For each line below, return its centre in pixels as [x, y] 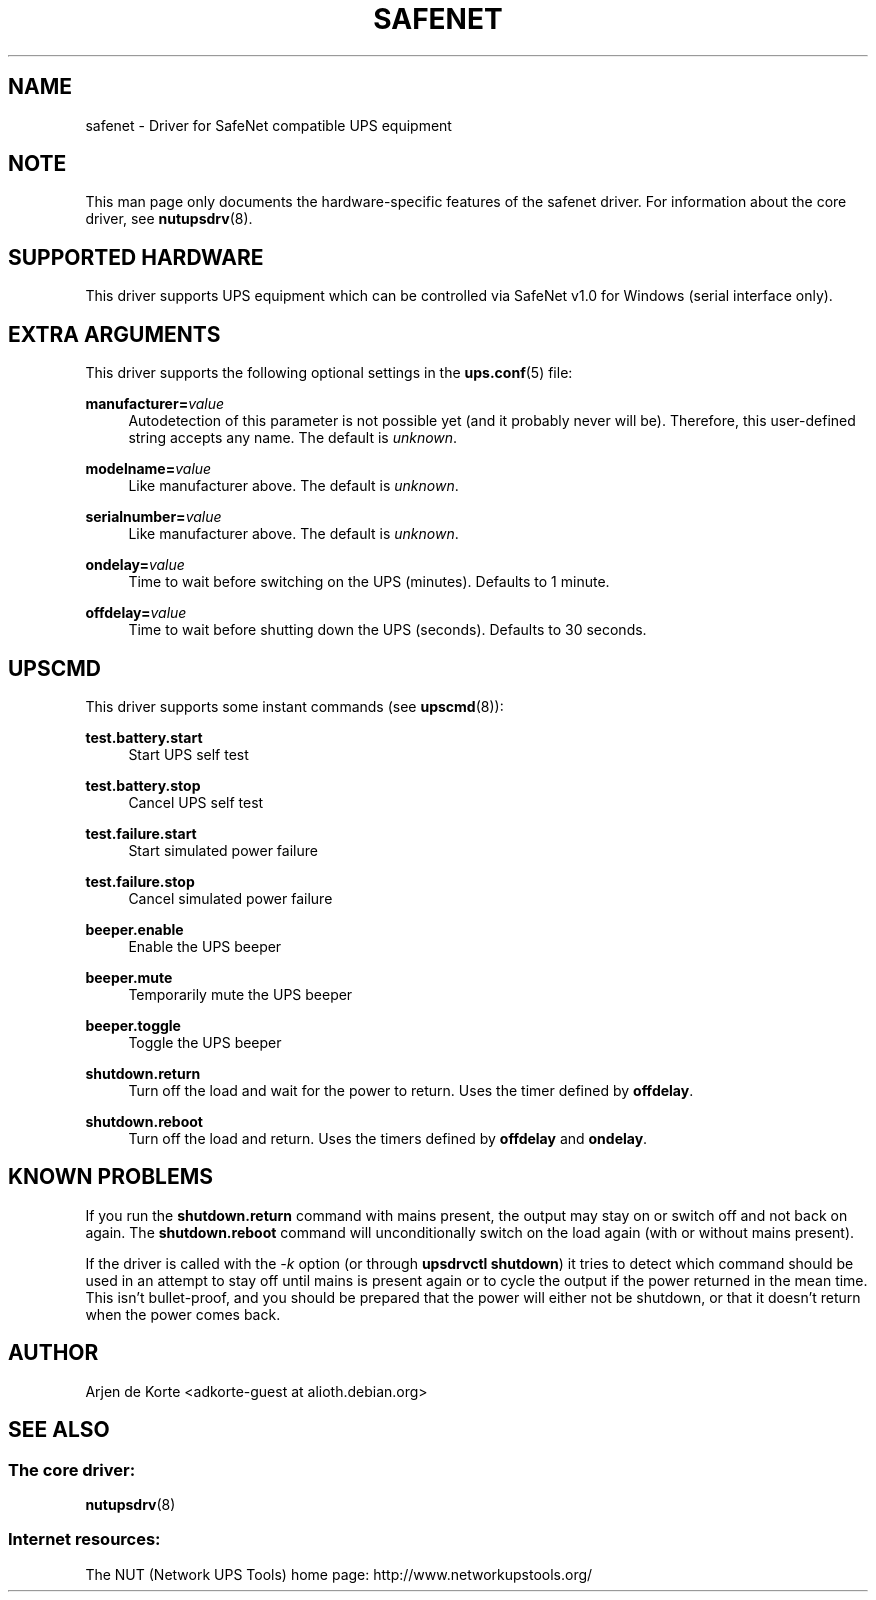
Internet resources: [84, 1539]
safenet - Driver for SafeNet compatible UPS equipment [268, 125]
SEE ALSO [59, 1430]
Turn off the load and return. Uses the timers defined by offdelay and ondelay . [388, 1138]
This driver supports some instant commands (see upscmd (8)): [294, 706]
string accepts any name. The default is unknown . [293, 438]
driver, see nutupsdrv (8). [169, 219]
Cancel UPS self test [196, 802]
